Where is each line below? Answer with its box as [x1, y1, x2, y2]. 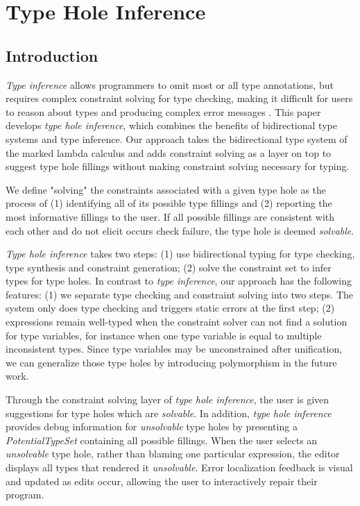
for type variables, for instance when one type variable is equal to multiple [6, 328, 322, 342]
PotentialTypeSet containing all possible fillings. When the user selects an [6, 432, 318, 447]
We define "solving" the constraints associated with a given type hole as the [6, 182, 327, 196]
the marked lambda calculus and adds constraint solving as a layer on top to [6, 145, 332, 160]
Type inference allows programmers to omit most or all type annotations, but [6, 77, 334, 92]
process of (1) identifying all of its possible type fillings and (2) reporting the [6, 196, 332, 210]
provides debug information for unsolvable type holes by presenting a [6, 419, 298, 434]
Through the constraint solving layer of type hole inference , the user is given [6, 392, 329, 407]
